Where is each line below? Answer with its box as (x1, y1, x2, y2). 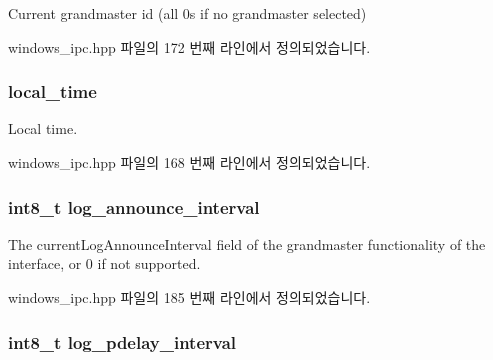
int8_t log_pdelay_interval (8, 329, 237, 354)
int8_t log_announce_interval (8, 194, 260, 219)
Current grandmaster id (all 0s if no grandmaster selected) (8, 3, 367, 23)
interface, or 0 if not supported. (8, 253, 201, 274)
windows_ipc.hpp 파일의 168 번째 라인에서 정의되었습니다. (8, 152, 371, 172)
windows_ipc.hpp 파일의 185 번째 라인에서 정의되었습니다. (8, 287, 371, 307)
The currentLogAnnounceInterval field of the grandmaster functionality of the (8, 233, 486, 254)
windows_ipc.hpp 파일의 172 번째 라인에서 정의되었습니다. (8, 36, 371, 57)
